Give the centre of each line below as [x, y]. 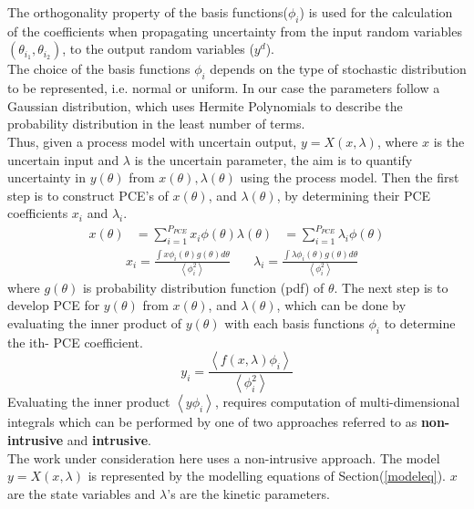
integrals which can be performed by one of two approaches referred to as [212, 422]
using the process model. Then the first [350, 177]
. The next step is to [391, 287]
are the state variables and [82, 493]
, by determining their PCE [354, 195]
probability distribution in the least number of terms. [156, 124]
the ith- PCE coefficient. [75, 342]
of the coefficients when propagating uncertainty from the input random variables [235, 31]
